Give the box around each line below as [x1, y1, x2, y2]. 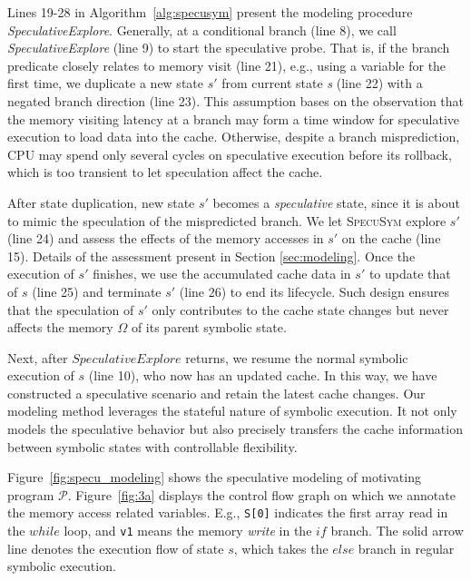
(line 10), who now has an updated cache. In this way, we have [88, 366, 437, 385]
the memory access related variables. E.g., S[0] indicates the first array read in [7, 503, 448, 522]
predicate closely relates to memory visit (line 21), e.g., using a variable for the [7, 55, 446, 74]
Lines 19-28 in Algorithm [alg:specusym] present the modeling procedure [7, 3, 413, 21]
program [7, 485, 54, 504]
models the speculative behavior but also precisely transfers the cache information [7, 419, 463, 438]
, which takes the [233, 538, 329, 557]
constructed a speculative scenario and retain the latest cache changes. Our [7, 383, 426, 402]
